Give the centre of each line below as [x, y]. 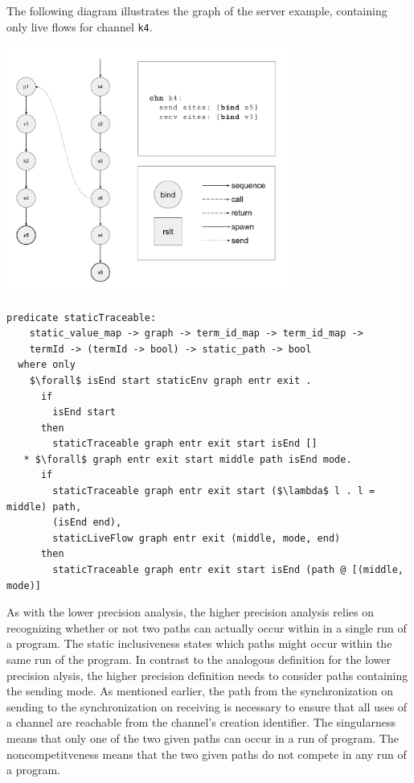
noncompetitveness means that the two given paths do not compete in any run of [207, 754]
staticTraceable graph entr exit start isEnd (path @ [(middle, [228, 570]
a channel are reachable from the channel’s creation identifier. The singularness [201, 722]
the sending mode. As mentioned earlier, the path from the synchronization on [200, 691]
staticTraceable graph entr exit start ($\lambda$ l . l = [214, 491]
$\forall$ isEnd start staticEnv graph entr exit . [170, 380]
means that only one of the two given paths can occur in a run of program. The [203, 738]
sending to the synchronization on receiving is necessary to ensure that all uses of [207, 706]
